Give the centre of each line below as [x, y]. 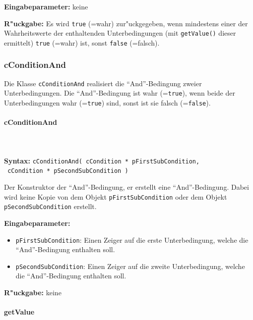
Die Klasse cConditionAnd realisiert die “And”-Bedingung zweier [103, 83]
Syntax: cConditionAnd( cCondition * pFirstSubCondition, [102, 160]
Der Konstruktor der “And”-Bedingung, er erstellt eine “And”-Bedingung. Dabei [126, 187]
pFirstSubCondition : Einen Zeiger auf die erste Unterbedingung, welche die [132, 240]
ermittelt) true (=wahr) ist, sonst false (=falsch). [82, 42]
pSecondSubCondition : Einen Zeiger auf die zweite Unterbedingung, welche [130, 266]
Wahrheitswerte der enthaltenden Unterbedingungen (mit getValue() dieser [120, 33]
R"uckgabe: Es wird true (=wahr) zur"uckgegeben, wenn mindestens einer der [126, 23]
